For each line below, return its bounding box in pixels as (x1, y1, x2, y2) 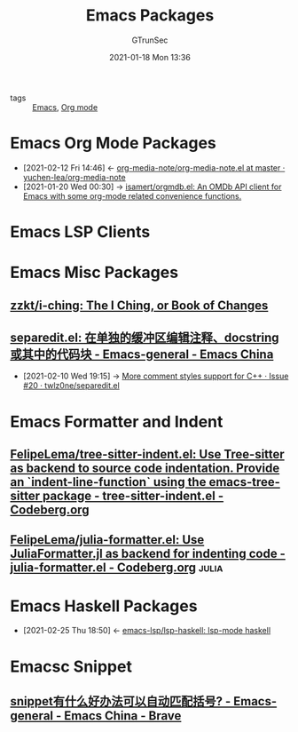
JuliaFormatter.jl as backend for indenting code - (10, 546, 286, 561)
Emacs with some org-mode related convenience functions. (22, 190, 242, 201)
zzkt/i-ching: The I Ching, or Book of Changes (10, 298, 269, 313)
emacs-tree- (208, 474, 280, 489)
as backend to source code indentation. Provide (10, 461, 280, 476)
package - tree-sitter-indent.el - (42, 489, 224, 504)
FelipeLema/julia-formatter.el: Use (10, 532, 205, 547)
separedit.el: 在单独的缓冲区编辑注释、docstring (10, 330, 279, 346)
